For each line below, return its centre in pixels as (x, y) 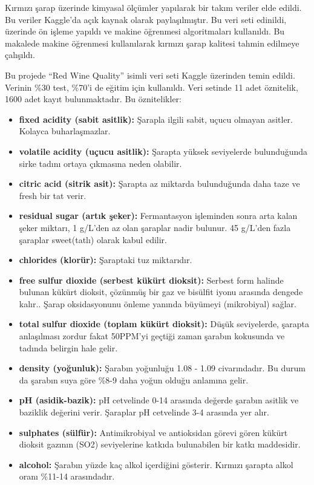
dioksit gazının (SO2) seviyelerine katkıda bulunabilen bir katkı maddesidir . (160, 444)
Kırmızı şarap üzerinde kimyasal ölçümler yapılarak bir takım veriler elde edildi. (153, 7)
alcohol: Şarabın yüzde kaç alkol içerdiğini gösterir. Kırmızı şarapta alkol (156, 464)
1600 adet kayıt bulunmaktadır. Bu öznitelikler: (93, 99)
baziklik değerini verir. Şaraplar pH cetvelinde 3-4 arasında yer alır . (144, 412)
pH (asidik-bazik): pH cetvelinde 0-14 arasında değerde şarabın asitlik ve (159, 400)
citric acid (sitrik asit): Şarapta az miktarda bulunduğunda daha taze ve (159, 184)
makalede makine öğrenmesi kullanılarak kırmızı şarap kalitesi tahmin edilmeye (152, 43)
